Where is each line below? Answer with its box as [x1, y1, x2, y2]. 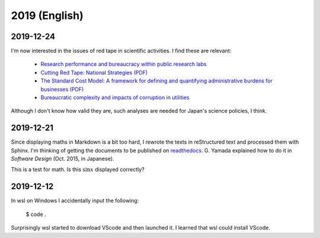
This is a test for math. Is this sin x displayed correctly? [11, 166, 145, 173]
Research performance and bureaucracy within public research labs [40, 61, 207, 68]
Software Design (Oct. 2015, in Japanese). [11, 155, 114, 163]
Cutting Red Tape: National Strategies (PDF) [40, 69, 148, 76]
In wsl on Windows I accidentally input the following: [11, 197, 139, 204]
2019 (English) [11, 9, 84, 22]
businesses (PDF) [40, 85, 84, 93]
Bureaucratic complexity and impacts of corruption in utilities [40, 94, 190, 101]
